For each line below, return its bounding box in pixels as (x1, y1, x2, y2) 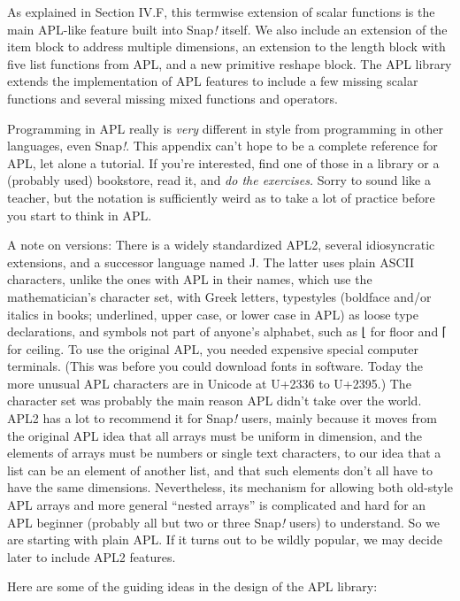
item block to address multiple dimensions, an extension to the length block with (7, 37, 446, 56)
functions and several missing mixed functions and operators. (7, 89, 338, 107)
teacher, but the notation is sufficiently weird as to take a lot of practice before (7, 188, 435, 206)
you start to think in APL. (7, 205, 152, 224)
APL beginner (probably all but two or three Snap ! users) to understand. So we (7, 512, 440, 531)
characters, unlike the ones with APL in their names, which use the (7, 270, 372, 289)
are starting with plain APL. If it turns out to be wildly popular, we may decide (7, 530, 442, 549)
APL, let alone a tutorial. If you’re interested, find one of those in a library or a (7, 153, 440, 172)
